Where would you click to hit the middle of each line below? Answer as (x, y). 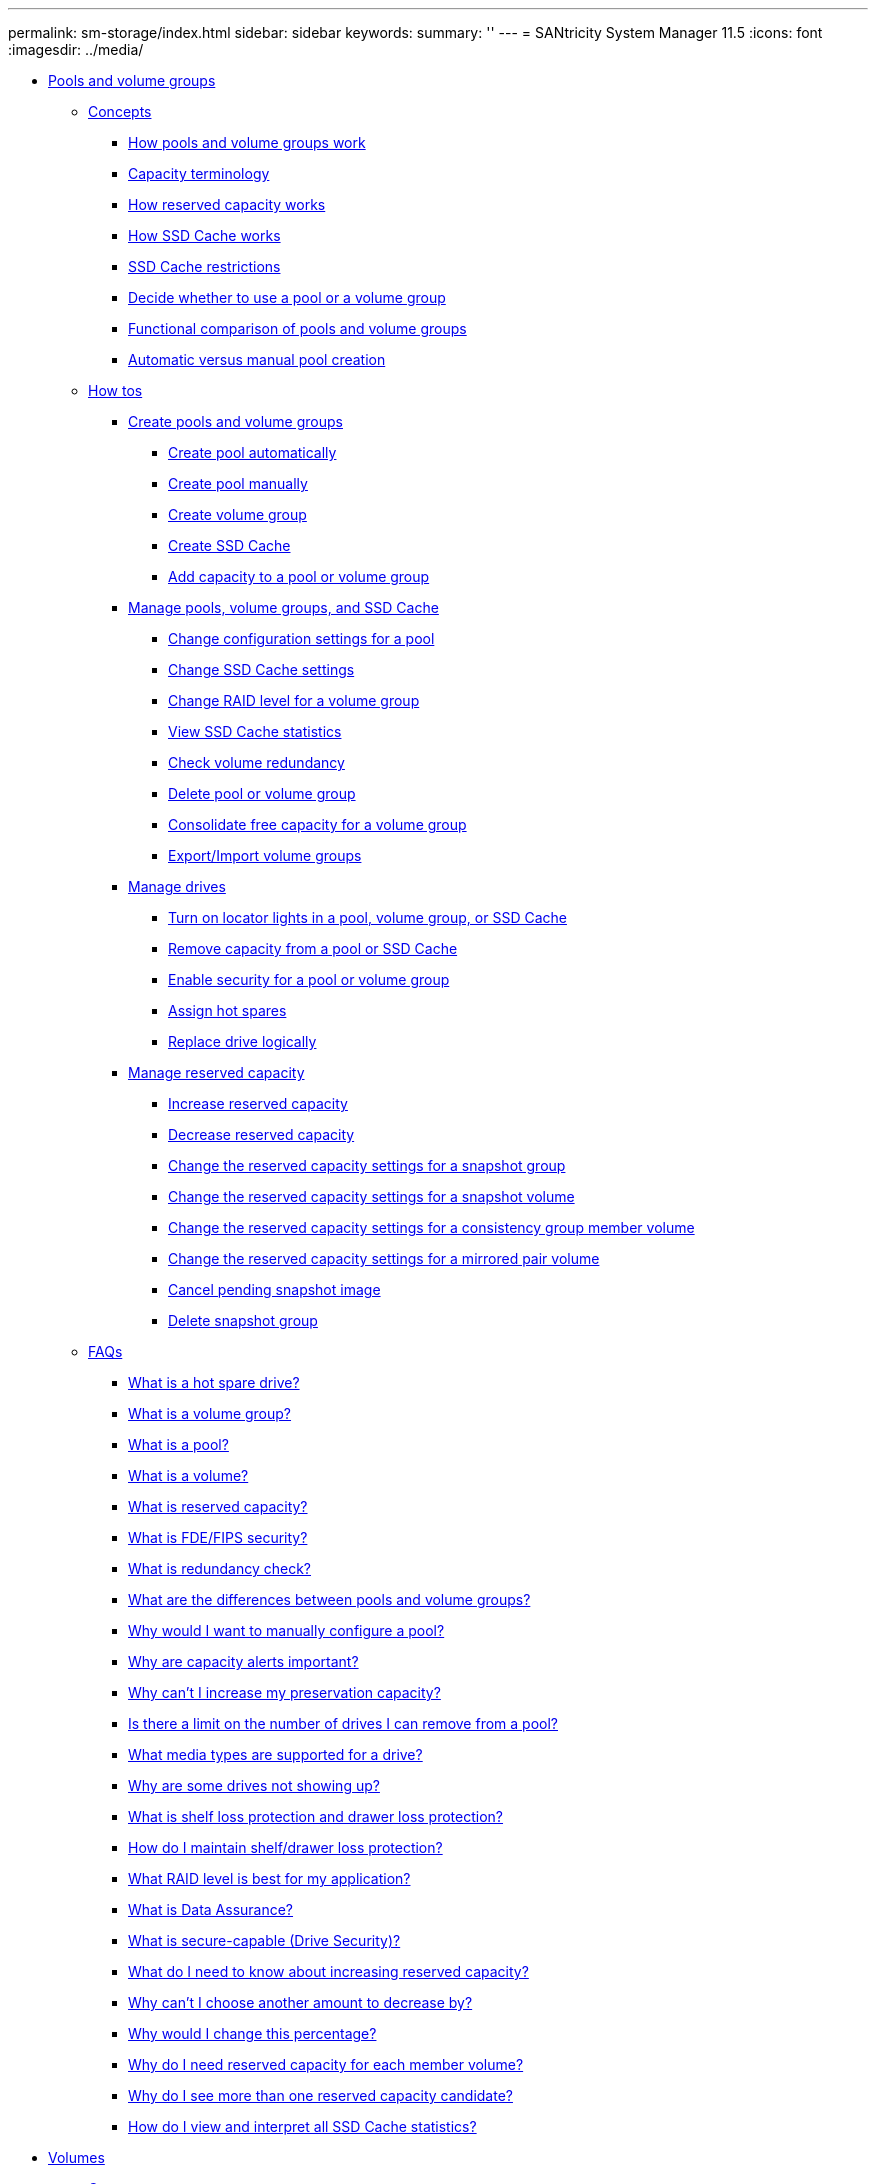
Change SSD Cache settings (261, 669)
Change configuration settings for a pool (301, 638)
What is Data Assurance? (211, 1909)
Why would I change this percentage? (252, 2033)
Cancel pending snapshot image (274, 1289)
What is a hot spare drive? (214, 1382)
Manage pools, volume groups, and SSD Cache (283, 607)
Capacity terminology (199, 173)
